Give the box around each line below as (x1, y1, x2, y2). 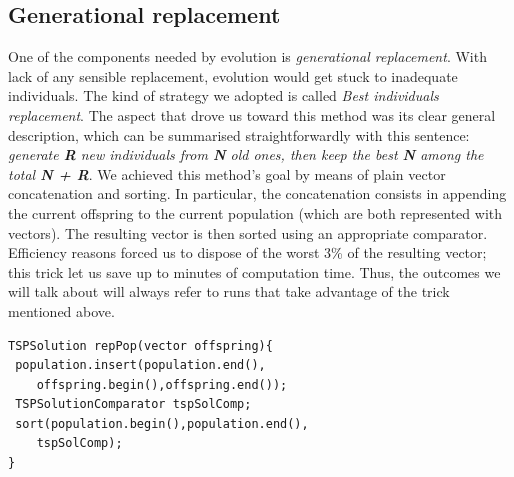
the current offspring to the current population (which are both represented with (8, 202, 503, 223)
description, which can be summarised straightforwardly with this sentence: (8, 124, 470, 145)
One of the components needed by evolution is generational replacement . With (8, 46, 487, 67)
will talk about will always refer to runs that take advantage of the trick (8, 281, 450, 302)
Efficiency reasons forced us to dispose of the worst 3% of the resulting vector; (8, 242, 487, 263)
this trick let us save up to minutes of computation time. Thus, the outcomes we (8, 261, 501, 282)
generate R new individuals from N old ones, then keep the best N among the (8, 144, 484, 165)
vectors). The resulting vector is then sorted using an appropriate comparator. (8, 222, 488, 243)
